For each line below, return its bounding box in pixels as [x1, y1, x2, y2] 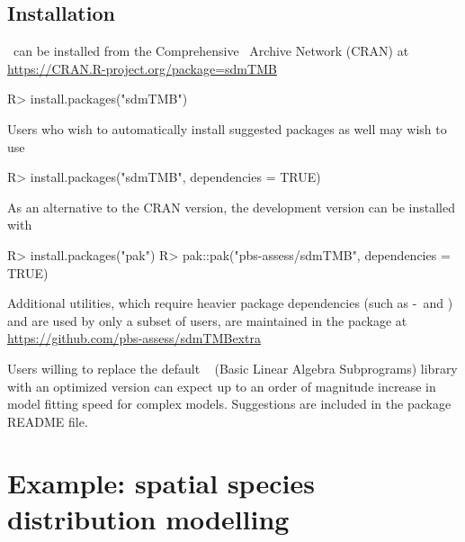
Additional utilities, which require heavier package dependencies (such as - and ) [7, 294, 453, 312]
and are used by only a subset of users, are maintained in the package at [7, 311, 407, 330]
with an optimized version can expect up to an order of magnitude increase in [7, 376, 436, 395]
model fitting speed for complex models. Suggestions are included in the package [7, 394, 452, 413]
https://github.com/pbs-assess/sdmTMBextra [7, 329, 261, 348]
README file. [7, 411, 88, 430]
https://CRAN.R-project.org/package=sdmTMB [7, 59, 277, 77]
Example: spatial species [7, 465, 315, 501]
